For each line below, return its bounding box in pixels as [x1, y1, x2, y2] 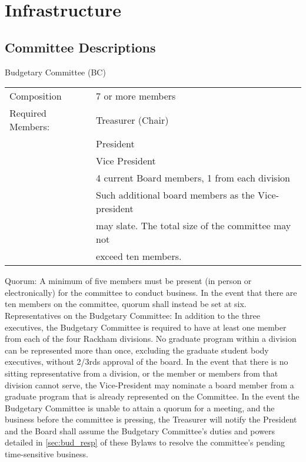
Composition [9, 89, 62, 103]
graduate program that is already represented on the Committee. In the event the [5, 390, 300, 402]
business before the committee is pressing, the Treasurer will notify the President [5, 413, 297, 425]
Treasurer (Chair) [96, 113, 169, 127]
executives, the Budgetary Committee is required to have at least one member [5, 321, 287, 333]
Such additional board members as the [96, 188, 255, 202]
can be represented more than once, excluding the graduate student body [5, 344, 269, 356]
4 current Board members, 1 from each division [96, 171, 290, 185]
